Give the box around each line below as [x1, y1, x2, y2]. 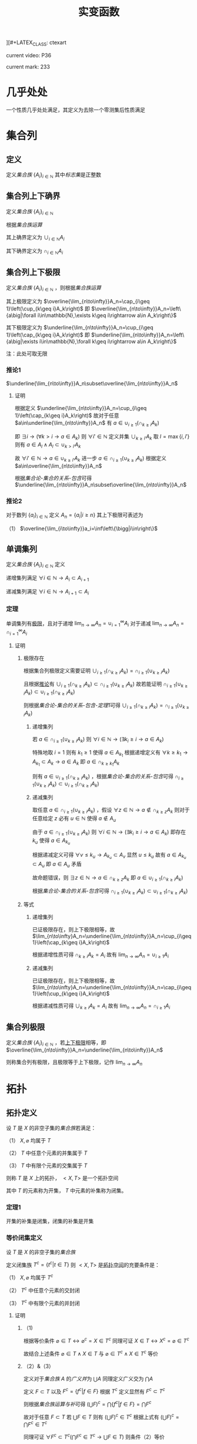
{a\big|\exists [6, 338, 38, 345]
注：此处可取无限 [6, 350, 48, 357]
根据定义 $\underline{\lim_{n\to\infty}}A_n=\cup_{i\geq [14, 404, 147, 411]
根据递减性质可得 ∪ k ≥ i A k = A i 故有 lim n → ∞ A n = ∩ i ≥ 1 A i [32, 1002, 171, 1010]
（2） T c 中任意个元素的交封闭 [6, 1286, 81, 1294]
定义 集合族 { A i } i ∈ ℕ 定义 [6, 560, 66, 569]
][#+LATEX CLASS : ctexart [6, 39, 66, 47]
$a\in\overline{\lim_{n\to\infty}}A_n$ [14, 462, 102, 470]
